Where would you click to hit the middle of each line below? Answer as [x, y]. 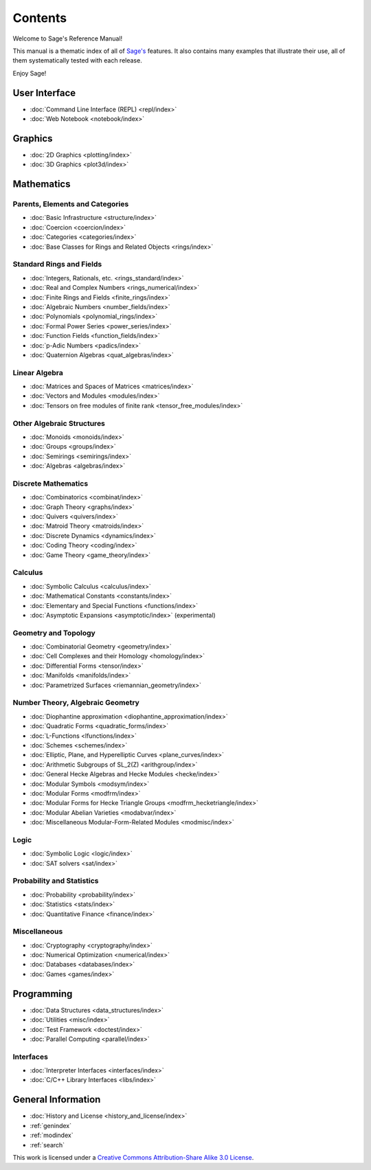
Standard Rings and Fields [57, 265]
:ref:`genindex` [51, 1125]
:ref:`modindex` [52, 1135]
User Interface [44, 93]
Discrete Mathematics [50, 483]
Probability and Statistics [56, 881]
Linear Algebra [38, 372]
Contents [40, 18]
